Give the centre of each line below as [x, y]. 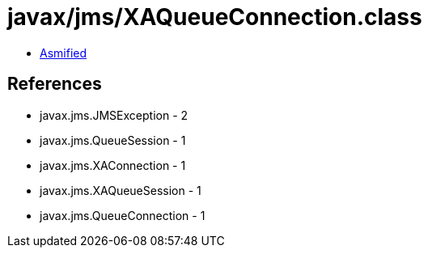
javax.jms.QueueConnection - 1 [123, 215]
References [55, 84]
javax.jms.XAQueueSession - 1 [121, 190]
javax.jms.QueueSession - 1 [113, 140]
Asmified [64, 53]
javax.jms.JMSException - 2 [114, 115]
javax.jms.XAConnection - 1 [113, 165]
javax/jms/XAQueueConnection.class [215, 17]
